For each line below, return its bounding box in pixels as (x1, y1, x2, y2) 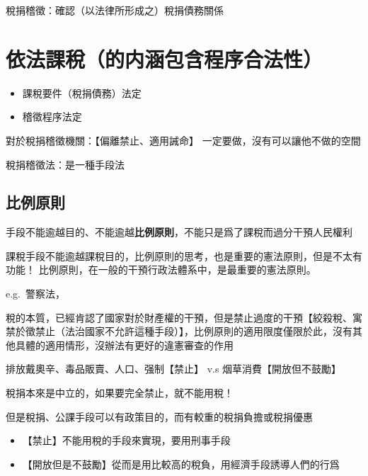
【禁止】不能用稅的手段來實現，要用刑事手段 (22, 433, 231, 448)
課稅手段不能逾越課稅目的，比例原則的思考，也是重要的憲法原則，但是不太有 (6, 248, 362, 263)
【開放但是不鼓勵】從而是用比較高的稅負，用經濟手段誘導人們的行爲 (22, 456, 340, 471)
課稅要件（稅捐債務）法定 (22, 85, 142, 100)
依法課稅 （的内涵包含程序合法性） (6, 44, 323, 73)
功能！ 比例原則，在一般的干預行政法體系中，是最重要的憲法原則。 (6, 262, 316, 277)
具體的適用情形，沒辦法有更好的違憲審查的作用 (15, 337, 234, 352)
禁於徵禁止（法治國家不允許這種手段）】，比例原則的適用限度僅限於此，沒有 (6, 324, 352, 339)
